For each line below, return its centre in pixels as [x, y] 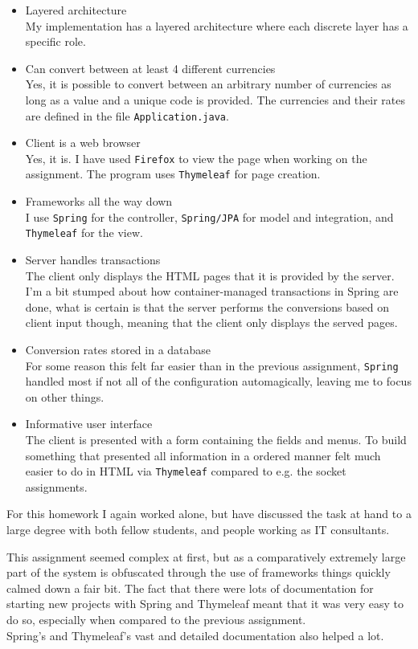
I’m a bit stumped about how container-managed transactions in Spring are [212, 291]
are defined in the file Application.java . [127, 115]
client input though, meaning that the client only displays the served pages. [211, 322]
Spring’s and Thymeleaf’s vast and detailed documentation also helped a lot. [195, 635]
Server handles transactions [93, 260]
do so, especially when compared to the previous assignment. [156, 620]
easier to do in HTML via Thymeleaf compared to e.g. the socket [186, 471]
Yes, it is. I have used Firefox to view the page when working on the [196, 158]
